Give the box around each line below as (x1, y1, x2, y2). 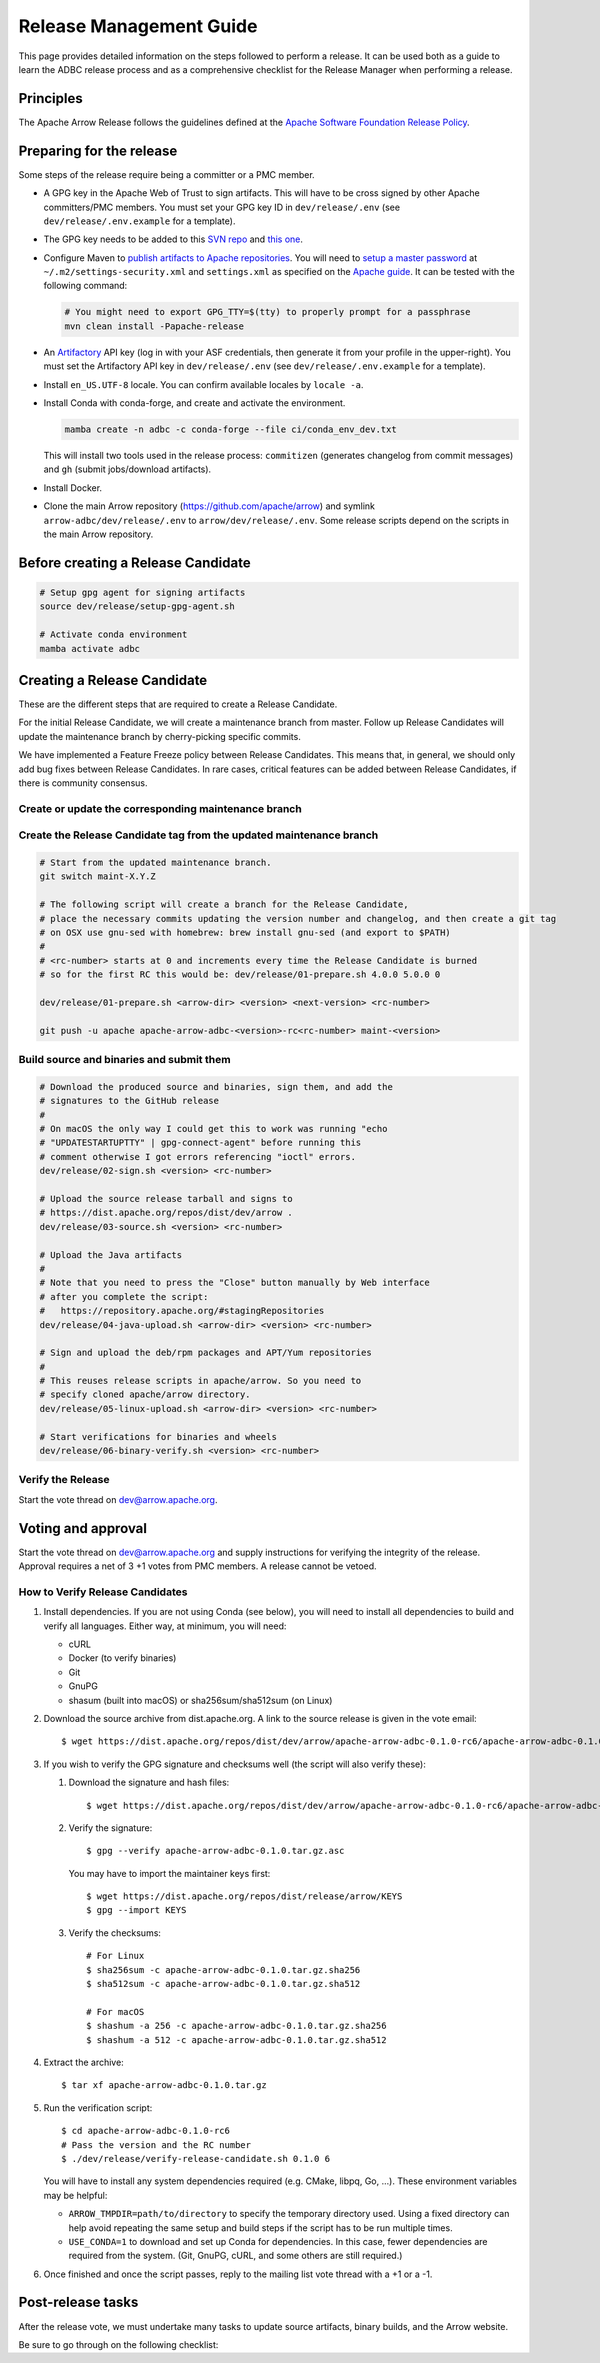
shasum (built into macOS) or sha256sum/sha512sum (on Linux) (68, 1694, 333, 1706)
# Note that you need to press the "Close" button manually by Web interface (39, 1277, 430, 1289)
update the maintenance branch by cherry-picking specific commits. (18, 730, 302, 742)
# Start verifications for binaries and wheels (39, 1431, 277, 1442)
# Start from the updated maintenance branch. (39, 857, 272, 869)
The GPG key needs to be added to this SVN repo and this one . (43, 233, 304, 245)
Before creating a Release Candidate (18, 554, 251, 571)
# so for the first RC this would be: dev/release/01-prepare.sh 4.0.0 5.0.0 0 (39, 969, 441, 980)
